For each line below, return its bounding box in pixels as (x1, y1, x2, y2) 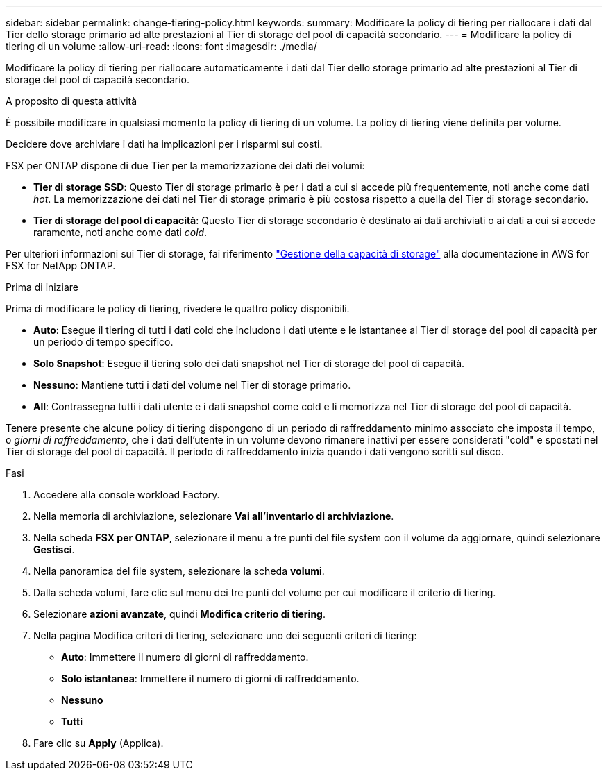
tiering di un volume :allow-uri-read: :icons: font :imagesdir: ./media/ (6, 40, 317, 52)
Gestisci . (33, 543, 75, 555)
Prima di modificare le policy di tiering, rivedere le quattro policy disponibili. (6, 303, 350, 314)
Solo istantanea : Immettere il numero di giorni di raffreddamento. (61, 673, 360, 684)
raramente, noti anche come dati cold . (33, 226, 208, 238)
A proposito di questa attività (6, 95, 137, 107)
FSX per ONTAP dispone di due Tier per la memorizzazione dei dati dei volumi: (6, 160, 365, 171)
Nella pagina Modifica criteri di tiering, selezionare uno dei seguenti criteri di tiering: (33, 630, 417, 641)
